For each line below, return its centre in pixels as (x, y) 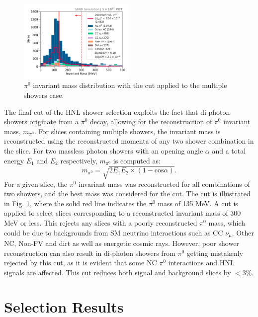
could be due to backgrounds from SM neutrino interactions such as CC (114, 232)
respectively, (79, 160)
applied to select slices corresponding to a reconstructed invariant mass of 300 (123, 213)
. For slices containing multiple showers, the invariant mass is (127, 131)
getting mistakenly (215, 253)
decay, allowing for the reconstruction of (151, 121)
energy (14, 160)
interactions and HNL (201, 263)
